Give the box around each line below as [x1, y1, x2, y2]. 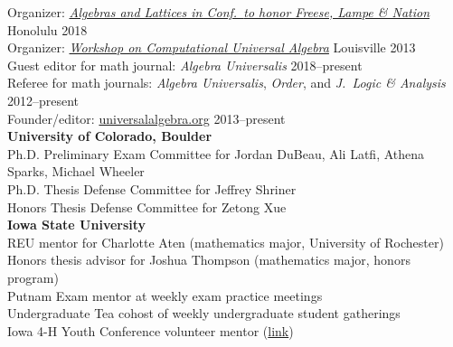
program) [7, 267, 59, 286]
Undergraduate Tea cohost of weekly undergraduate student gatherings [7, 304, 401, 323]
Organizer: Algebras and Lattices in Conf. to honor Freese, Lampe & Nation [7, 3, 430, 21]
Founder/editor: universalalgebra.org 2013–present [7, 108, 286, 127]
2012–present [7, 90, 80, 109]
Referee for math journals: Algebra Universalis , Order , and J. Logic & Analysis [7, 73, 446, 92]
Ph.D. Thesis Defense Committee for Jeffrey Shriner [7, 179, 297, 198]
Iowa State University [7, 215, 146, 234]
